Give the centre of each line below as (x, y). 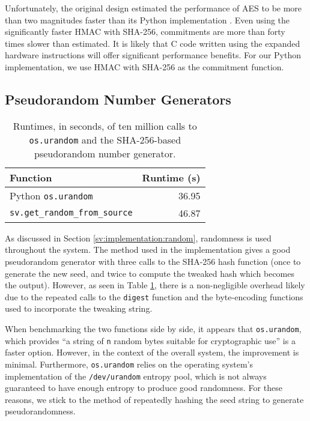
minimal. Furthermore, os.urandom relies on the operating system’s (129, 364)
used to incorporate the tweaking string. (79, 308)
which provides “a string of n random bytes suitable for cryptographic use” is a (150, 340)
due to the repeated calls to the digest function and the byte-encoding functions (154, 296)
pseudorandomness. (40, 411)
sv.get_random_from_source (71, 213)
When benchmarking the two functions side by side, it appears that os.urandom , (153, 328)
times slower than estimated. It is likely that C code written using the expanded (153, 43)
